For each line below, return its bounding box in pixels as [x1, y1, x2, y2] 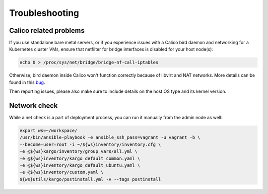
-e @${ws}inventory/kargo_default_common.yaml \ [19, 155, 140, 161]
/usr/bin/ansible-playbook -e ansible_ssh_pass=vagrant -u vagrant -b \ [19, 134, 201, 140]
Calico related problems [9, 26, 85, 35]
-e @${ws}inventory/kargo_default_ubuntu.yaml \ [19, 163, 140, 168]
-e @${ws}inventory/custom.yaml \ [19, 169, 104, 175]
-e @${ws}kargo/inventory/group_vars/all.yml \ [19, 149, 137, 154]
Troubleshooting [9, 7, 79, 18]
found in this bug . [9, 79, 45, 85]
